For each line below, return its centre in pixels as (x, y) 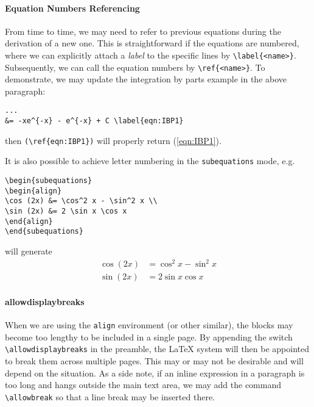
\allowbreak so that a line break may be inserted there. (110, 396)
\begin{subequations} (49, 181)
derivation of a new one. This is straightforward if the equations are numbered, (152, 43)
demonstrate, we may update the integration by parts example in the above (146, 79)
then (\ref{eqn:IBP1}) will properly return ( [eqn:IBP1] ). (113, 140)
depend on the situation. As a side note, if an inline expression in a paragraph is (155, 373)
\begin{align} (33, 191)
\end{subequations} (44, 232)
